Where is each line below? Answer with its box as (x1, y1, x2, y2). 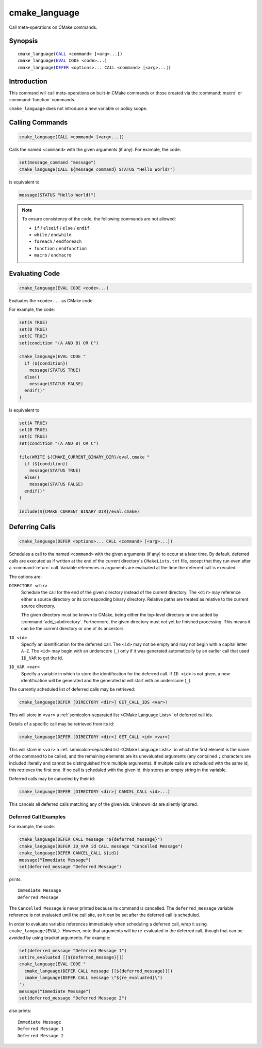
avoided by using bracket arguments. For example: (9, 935, 111, 940)
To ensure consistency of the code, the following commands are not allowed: (22, 216, 176, 222)
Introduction (9, 77, 48, 85)
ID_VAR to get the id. (21, 655, 63, 661)
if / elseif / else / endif (34, 225, 90, 231)
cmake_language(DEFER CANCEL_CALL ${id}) (19, 850, 119, 856)
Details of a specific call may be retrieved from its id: (9, 721, 115, 727)
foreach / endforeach (34, 238, 82, 244)
